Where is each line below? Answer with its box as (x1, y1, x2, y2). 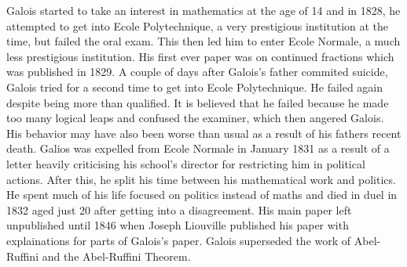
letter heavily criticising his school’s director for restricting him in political (6, 155, 365, 171)
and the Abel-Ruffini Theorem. (42, 247, 191, 264)
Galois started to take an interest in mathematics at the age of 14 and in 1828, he (6, 2, 401, 18)
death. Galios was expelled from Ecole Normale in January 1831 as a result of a (6, 140, 390, 157)
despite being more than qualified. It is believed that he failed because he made (6, 94, 389, 110)
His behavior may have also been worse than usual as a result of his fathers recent (6, 124, 401, 141)
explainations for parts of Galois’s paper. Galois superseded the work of (6, 232, 351, 248)
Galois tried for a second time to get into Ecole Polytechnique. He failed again (6, 78, 383, 95)
